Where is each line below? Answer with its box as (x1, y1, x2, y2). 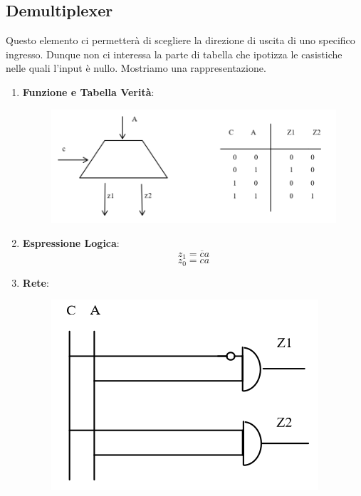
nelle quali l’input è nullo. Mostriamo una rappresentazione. (6, 60, 266, 75)
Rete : (22, 275, 49, 290)
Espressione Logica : (22, 235, 120, 250)
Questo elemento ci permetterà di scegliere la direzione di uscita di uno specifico (6, 33, 355, 48)
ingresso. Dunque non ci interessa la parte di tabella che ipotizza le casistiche (6, 46, 342, 61)
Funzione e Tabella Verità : (22, 84, 155, 99)
